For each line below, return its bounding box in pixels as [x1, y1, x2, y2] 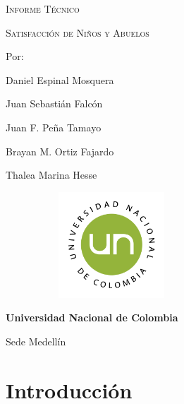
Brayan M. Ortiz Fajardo [6, 143, 114, 158]
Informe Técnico [6, 1, 80, 16]
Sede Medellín [6, 333, 66, 348]
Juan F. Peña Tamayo [6, 119, 102, 134]
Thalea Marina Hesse [6, 167, 97, 182]
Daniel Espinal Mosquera [6, 72, 114, 87]
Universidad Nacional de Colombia [6, 310, 178, 325]
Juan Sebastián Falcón [6, 96, 103, 111]
